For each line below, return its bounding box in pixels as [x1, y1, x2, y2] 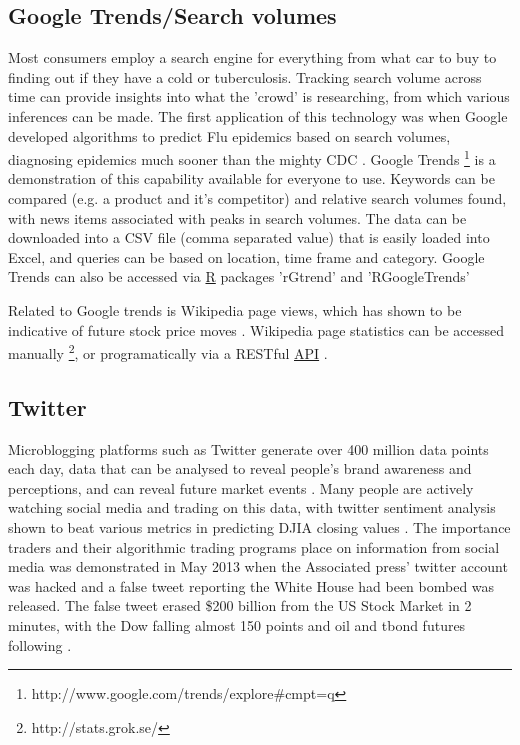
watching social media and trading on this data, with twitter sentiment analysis [8, 497, 496, 518]
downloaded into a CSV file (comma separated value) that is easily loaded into [8, 227, 490, 248]
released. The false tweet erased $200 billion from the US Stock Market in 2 [8, 595, 472, 616]
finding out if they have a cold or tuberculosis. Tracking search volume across [8, 66, 482, 87]
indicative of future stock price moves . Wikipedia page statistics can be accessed [8, 319, 505, 340]
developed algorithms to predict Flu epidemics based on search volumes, [8, 125, 451, 146]
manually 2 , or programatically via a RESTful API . [8, 340, 328, 363]
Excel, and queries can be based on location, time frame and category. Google [8, 246, 485, 267]
